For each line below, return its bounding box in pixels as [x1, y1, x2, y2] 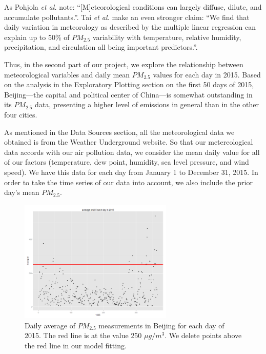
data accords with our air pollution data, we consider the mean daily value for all [4, 146, 260, 157]
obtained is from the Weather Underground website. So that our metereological [4, 136, 253, 147]
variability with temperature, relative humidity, [92, 31, 241, 42]
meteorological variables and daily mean [4, 69, 130, 80]
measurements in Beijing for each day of [98, 320, 224, 330]
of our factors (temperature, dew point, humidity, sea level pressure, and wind [4, 156, 249, 167]
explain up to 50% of [4, 31, 70, 42]
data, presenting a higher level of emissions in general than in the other [35, 99, 259, 110]
